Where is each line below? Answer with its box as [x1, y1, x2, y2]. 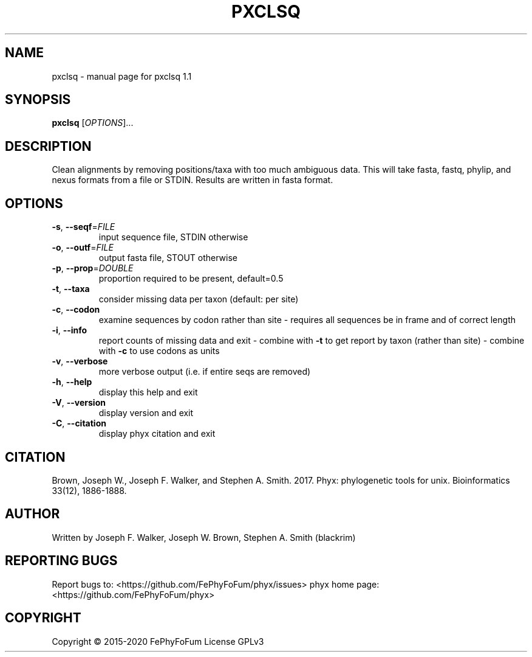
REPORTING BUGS [5, 553, 118, 569]
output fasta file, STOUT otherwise [98, 252, 238, 263]
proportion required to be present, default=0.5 [98, 273, 284, 284]
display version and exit [98, 408, 194, 419]
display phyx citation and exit [98, 428, 216, 439]
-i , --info [52, 325, 87, 336]
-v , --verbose [52, 356, 108, 367]
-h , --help [52, 377, 92, 388]
